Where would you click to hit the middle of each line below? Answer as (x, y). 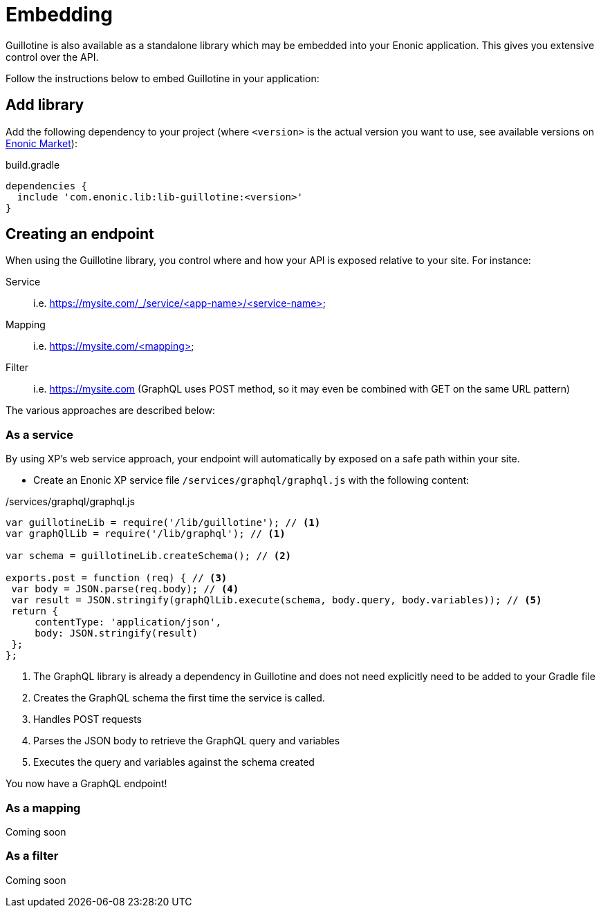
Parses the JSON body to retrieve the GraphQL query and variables (187, 741)
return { (35, 611)
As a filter (32, 856)
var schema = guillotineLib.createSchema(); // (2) (149, 556)
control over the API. (52, 57)
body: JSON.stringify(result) (117, 633)
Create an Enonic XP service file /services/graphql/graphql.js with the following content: (251, 480)
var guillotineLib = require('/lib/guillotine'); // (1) (163, 523)
